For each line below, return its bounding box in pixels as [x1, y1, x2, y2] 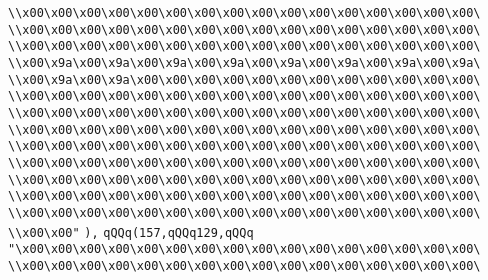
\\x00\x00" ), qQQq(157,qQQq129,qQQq [8, 225, 254, 240]
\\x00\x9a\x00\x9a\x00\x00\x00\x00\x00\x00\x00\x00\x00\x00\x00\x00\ [8, 72, 481, 87]
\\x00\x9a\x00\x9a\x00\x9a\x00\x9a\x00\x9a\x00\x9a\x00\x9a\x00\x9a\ [8, 55, 481, 70]
